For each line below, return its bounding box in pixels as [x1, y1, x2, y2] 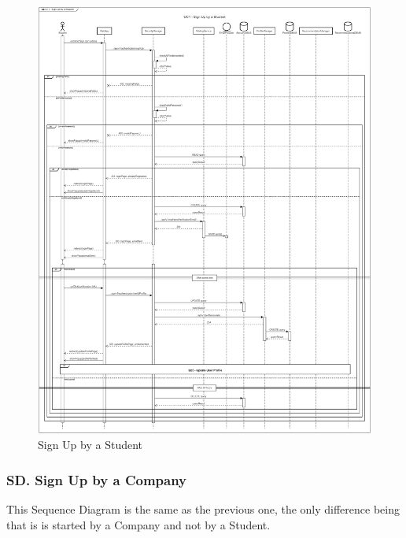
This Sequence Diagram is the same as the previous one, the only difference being [6, 501, 400, 518]
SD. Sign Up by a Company [6, 469, 187, 489]
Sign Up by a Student [38, 436, 143, 453]
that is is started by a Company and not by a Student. [6, 516, 271, 532]
